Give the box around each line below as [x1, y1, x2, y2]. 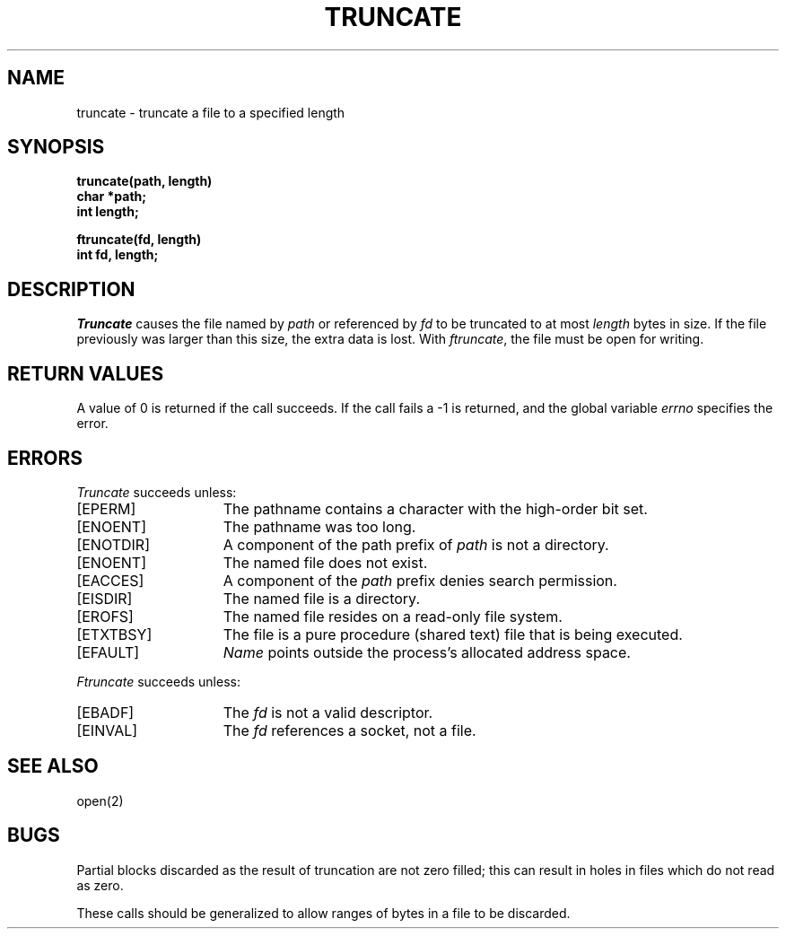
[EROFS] [76, 607, 134, 625]
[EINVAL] [76, 721, 138, 739]
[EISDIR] [76, 589, 133, 608]
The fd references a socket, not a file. [223, 721, 476, 739]
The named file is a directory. [223, 589, 421, 608]
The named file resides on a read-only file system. [223, 607, 563, 625]
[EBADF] [76, 703, 135, 722]
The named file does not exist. [223, 553, 428, 572]
